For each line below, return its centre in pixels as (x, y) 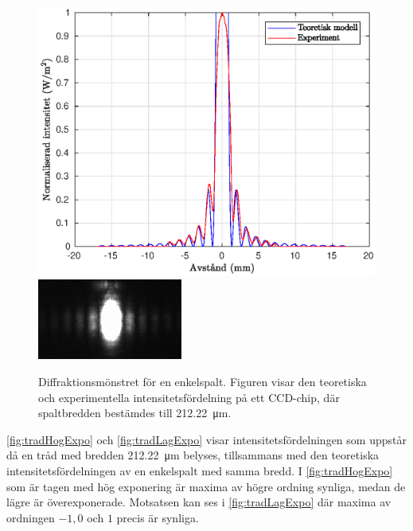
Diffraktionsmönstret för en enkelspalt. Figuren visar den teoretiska (203, 381)
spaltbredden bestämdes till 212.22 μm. (135, 413)
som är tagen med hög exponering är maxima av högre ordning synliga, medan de (206, 486)
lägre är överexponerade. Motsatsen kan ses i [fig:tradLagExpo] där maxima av (199, 502)
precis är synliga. (158, 517)
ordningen (31, 517)
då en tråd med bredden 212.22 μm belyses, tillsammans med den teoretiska (193, 455)
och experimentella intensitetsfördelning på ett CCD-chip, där (189, 397)
